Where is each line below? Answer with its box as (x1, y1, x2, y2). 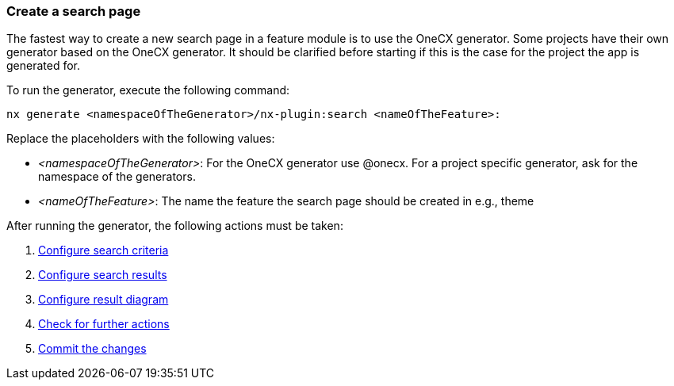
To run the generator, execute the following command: (6, 83, 290, 97)
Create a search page (6, 3, 141, 19)
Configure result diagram (38, 292, 169, 307)
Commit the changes (38, 342, 147, 356)
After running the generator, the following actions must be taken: (6, 219, 343, 233)
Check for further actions (38, 317, 170, 331)
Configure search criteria (38, 243, 169, 258)
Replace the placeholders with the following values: (6, 132, 275, 146)
